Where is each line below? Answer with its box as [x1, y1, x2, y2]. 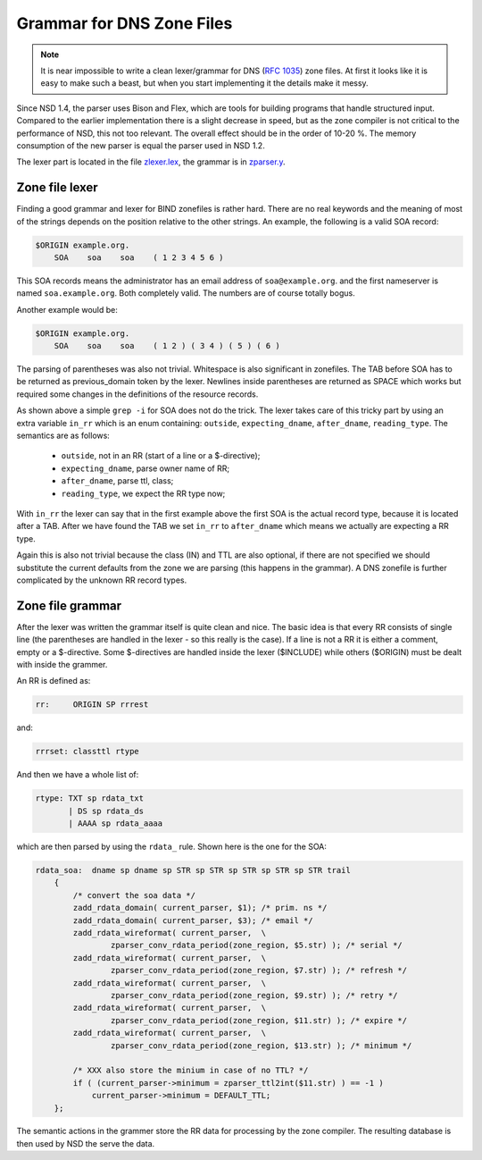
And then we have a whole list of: [16, 769, 139, 780]
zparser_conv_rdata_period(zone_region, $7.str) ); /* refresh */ [110, 965, 408, 976]
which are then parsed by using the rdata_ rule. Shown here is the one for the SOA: [16, 841, 328, 853]
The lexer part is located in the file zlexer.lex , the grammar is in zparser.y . [16, 156, 286, 167]
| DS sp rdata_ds [68, 805, 145, 816]
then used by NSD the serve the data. [16, 1138, 155, 1148]
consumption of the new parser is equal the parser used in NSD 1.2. [16, 139, 265, 151]
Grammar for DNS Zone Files [16, 13, 233, 33]
